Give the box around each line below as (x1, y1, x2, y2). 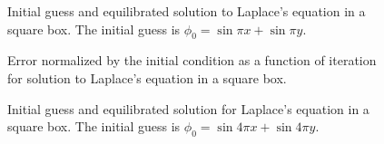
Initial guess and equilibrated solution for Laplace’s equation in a (7, 99, 369, 118)
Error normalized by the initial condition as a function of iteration (7, 51, 377, 70)
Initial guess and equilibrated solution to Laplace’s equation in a (7, 2, 366, 20)
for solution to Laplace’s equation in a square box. (7, 68, 287, 87)
